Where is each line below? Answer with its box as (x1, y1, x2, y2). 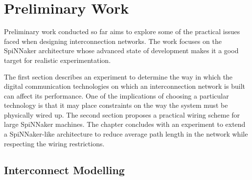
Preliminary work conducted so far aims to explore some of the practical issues (4, 26, 240, 37)
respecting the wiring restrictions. (4, 138, 105, 148)
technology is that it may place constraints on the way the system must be (4, 100, 228, 110)
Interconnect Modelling (4, 162, 125, 177)
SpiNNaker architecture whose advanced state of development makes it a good (4, 45, 239, 56)
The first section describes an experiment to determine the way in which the (4, 71, 233, 81)
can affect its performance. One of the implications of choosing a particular (4, 90, 229, 100)
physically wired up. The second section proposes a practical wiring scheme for (4, 109, 240, 120)
